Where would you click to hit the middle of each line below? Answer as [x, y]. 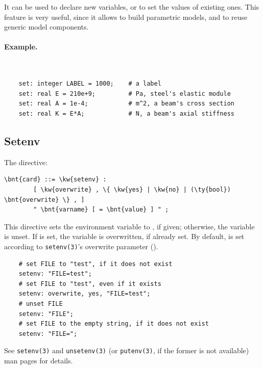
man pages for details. [39, 360]
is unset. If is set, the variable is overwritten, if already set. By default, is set [124, 236]
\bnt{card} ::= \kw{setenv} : [55, 180]
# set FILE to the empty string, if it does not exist [114, 324]
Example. [21, 47]
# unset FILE [41, 304]
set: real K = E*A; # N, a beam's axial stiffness [127, 113]
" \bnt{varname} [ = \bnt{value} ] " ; [101, 210]
